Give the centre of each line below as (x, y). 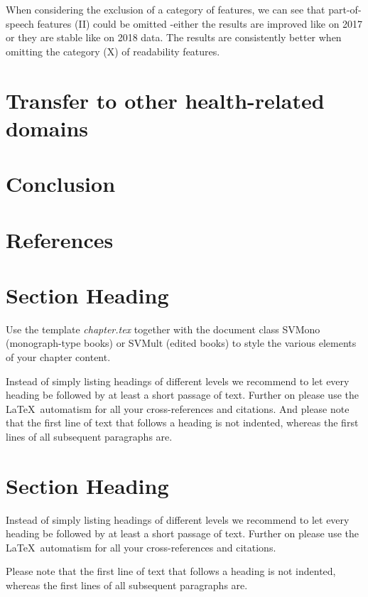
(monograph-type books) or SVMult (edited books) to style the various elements (181, 343)
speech (20, 23)
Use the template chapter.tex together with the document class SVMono (163, 329)
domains (47, 128)
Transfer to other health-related (165, 100)
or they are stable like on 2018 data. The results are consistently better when (174, 37)
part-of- (345, 9)
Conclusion (61, 184)
